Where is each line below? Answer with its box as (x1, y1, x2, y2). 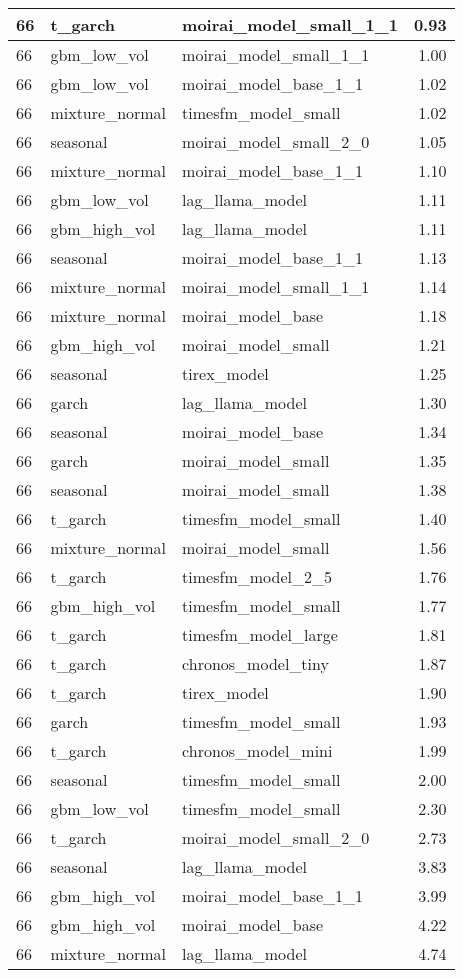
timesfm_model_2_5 (182, 565, 332, 588)
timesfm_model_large (182, 623, 338, 646)
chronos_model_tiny (182, 652, 329, 675)
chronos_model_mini (182, 739, 333, 762)
